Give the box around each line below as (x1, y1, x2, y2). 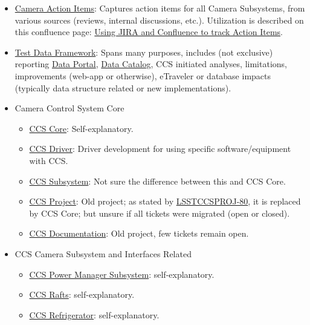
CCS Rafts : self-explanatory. (29, 288, 135, 301)
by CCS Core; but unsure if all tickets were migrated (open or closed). (29, 206, 290, 219)
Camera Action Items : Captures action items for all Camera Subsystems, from (15, 2, 305, 14)
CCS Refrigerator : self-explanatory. (29, 308, 160, 321)
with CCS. (29, 154, 68, 166)
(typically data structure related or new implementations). (15, 81, 231, 94)
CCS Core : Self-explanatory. (29, 122, 134, 134)
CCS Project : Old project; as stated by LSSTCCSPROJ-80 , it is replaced (29, 195, 301, 208)
